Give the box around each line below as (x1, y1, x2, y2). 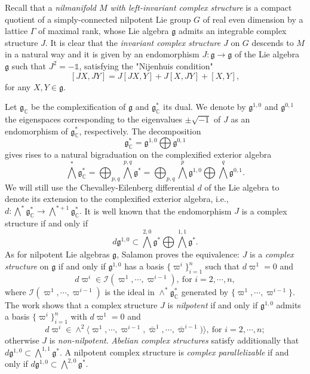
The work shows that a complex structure (5, 298, 158, 311)
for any (5, 80, 31, 93)
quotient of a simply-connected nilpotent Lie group (5, 13, 191, 25)
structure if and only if (5, 217, 88, 229)
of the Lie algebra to (204, 180, 280, 193)
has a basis (124, 260, 164, 272)
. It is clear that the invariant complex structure (45, 36, 221, 48)
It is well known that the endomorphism (84, 204, 232, 217)
